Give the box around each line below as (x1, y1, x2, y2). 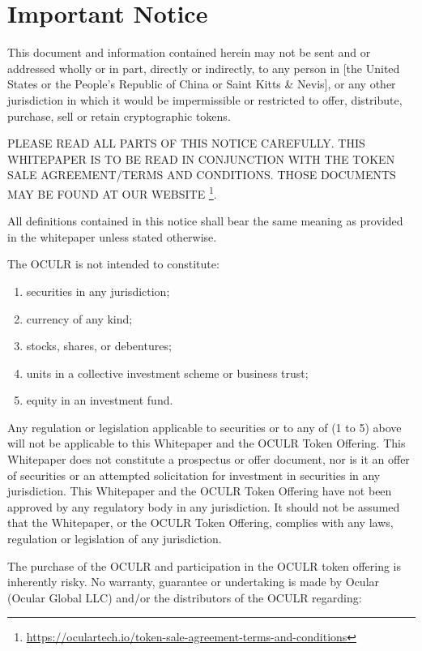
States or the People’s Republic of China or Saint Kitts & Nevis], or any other (7, 75, 396, 92)
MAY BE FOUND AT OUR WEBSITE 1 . (7, 182, 217, 202)
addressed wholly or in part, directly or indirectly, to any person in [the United (7, 59, 400, 76)
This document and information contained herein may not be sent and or (7, 44, 371, 61)
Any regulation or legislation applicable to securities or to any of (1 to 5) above (7, 418, 402, 435)
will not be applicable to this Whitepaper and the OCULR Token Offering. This (7, 435, 406, 452)
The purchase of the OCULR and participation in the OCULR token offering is (7, 557, 401, 574)
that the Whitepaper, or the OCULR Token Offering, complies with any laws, (7, 514, 394, 531)
